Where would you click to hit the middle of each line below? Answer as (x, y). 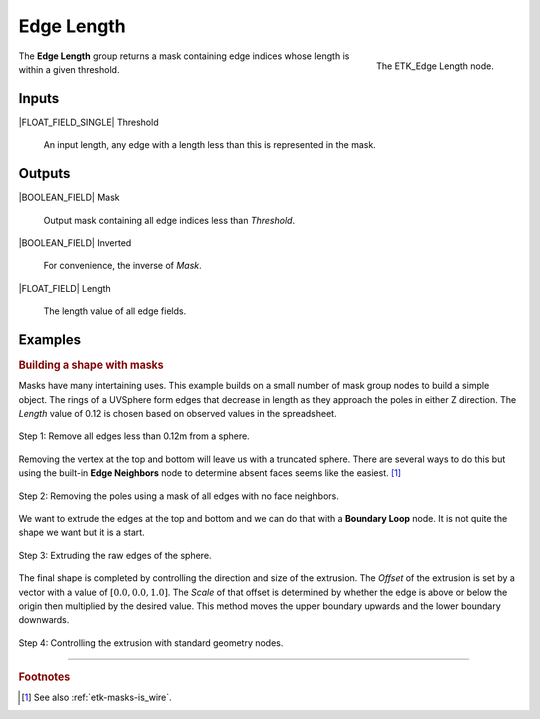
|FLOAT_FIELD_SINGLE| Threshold (88, 122)
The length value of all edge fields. (115, 311)
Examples (50, 339)
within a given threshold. (69, 69)
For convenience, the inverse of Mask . (122, 266)
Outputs (44, 173)
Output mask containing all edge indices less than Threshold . (169, 220)
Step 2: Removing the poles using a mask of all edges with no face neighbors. (179, 496)
